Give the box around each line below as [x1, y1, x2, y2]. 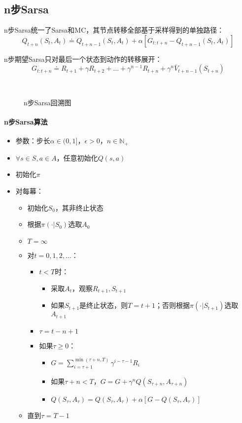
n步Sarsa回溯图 [24, 97, 71, 107]
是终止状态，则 [79, 300, 128, 310]
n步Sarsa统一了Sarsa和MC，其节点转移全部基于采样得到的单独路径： [4, 25, 224, 35]
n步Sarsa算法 [4, 117, 48, 127]
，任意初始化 [56, 152, 98, 163]
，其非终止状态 [55, 202, 104, 212]
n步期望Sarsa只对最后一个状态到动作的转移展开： [4, 53, 162, 64]
